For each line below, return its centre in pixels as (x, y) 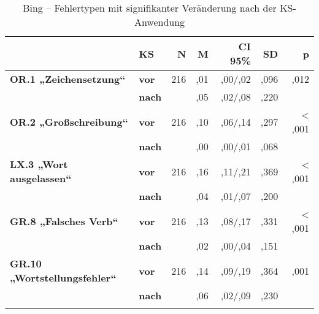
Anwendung (159, 22)
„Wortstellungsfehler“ (63, 278)
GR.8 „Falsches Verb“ (64, 221)
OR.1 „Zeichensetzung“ (68, 79)
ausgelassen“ (41, 178)
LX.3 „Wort (39, 164)
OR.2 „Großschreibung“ (69, 121)
